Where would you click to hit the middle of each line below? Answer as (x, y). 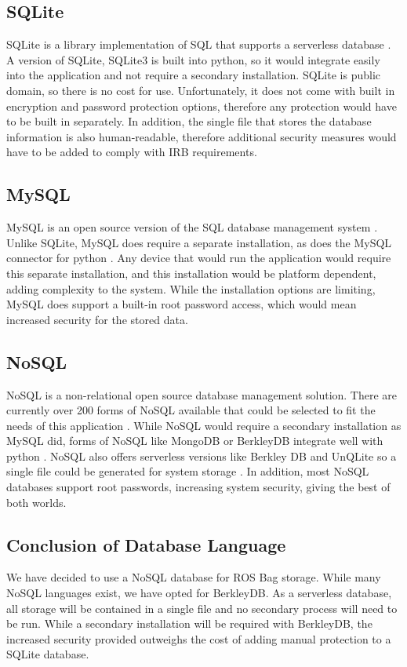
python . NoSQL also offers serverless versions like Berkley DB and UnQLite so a (202, 456)
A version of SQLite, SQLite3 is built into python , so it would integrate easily (193, 59)
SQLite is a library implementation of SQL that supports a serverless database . (199, 44)
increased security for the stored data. (97, 319)
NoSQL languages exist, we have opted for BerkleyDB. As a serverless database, (199, 593)
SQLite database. (48, 654)
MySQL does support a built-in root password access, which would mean (182, 304)
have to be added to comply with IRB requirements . (132, 152)
